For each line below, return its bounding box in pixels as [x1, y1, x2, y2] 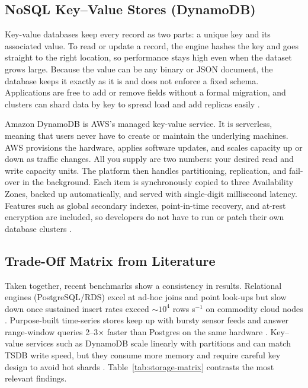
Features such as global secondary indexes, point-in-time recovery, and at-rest [5, 199, 286, 211]
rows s [172, 302, 195, 314]
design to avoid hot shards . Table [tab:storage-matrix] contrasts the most [5, 360, 274, 373]
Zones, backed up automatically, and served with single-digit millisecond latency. [5, 187, 297, 199]
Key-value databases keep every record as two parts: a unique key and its [5, 28, 271, 40]
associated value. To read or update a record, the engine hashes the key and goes [5, 39, 299, 52]
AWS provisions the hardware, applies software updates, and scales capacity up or [5, 141, 303, 153]
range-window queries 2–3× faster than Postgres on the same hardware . [5, 325, 268, 338]
